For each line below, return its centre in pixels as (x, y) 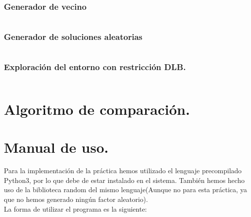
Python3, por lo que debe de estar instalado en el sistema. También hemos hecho (124, 180)
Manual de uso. (56, 147)
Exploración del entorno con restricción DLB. (95, 67)
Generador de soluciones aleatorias (73, 37)
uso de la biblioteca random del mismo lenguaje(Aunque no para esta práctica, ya (125, 190)
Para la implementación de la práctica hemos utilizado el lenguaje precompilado (123, 171)
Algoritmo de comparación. (97, 109)
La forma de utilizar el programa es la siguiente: (75, 208)
